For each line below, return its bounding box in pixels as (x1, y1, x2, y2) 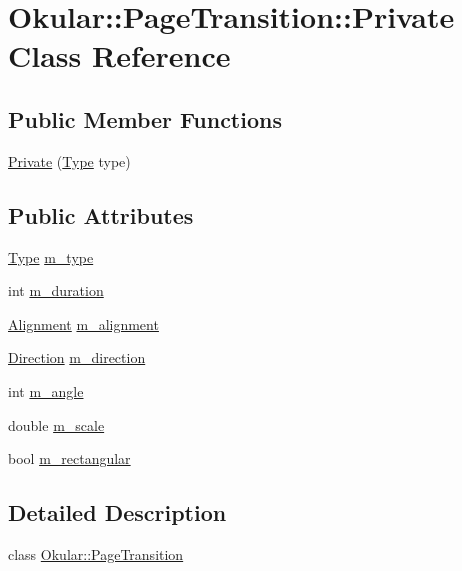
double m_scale (8, 414, 105, 435)
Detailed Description (8, 497, 227, 528)
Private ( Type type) (8, 150, 131, 171)
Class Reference (8, 35, 231, 76)
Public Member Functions (8, 103, 282, 134)
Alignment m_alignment (8, 313, 159, 334)
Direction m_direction (8, 347, 146, 368)
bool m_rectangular (8, 448, 131, 469)
